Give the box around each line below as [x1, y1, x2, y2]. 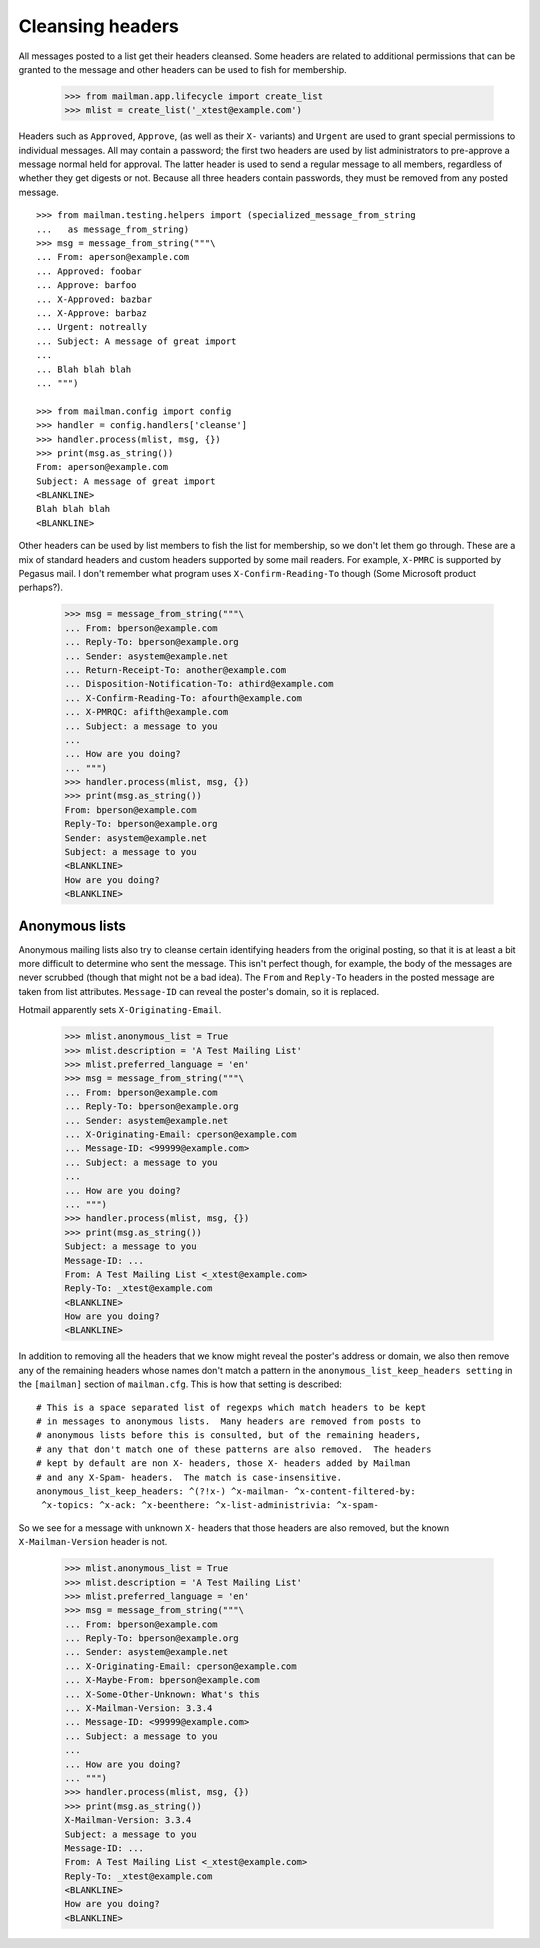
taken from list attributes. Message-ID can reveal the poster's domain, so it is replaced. [18, 985, 380, 997]
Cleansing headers [18, 15, 180, 37]
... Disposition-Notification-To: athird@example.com [64, 678, 334, 690]
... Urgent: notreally [36, 321, 148, 333]
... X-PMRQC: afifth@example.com [64, 706, 229, 718]
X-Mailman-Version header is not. [18, 1536, 168, 1548]
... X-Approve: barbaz [36, 307, 148, 319]
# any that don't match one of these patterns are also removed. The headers [36, 1443, 432, 1455]
